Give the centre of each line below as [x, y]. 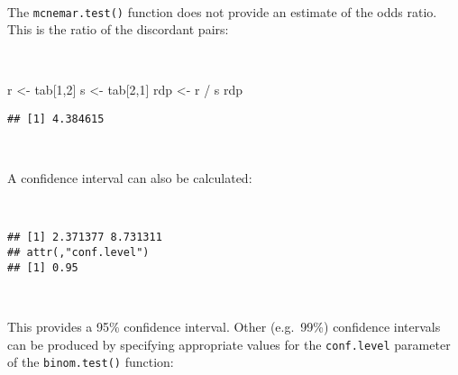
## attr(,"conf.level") [78, 253]
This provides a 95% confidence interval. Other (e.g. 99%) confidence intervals [224, 327]
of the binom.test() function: [91, 362]
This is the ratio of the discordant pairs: [118, 29]
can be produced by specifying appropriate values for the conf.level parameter [229, 344]
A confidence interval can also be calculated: [130, 178]
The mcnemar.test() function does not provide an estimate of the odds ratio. [222, 11]
